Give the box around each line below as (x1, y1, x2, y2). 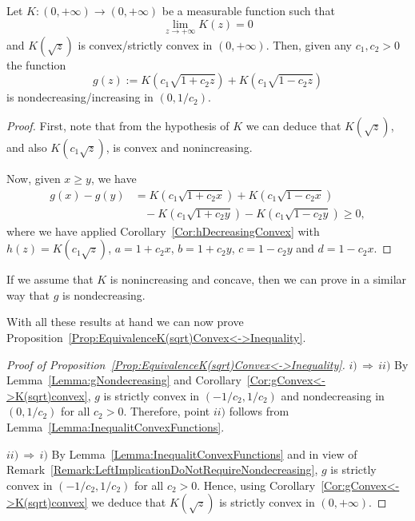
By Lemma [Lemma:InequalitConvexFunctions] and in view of (51, 445, 357, 462)
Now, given (6, 170, 61, 186)
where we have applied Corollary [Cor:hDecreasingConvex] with (6, 222, 320, 239)
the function (6, 56, 66, 73)
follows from (229, 403, 289, 420)
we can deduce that (245, 117, 341, 133)
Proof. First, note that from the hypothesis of (6, 117, 229, 133)
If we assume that (6, 271, 94, 288)
